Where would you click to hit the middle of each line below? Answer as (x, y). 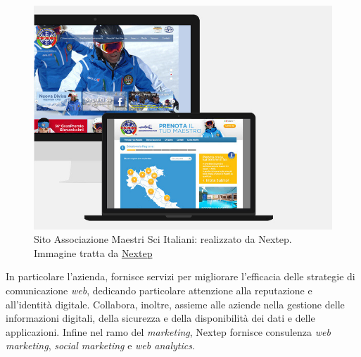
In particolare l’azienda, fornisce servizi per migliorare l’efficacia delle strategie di (180, 276)
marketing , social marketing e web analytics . (100, 345)
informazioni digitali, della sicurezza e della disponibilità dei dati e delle (160, 318)
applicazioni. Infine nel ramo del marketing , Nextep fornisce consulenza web (168, 331)
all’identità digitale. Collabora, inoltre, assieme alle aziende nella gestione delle (175, 304)
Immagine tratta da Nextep (93, 252)
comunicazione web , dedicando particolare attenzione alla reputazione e (159, 290)
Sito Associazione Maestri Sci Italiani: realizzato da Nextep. (163, 239)
